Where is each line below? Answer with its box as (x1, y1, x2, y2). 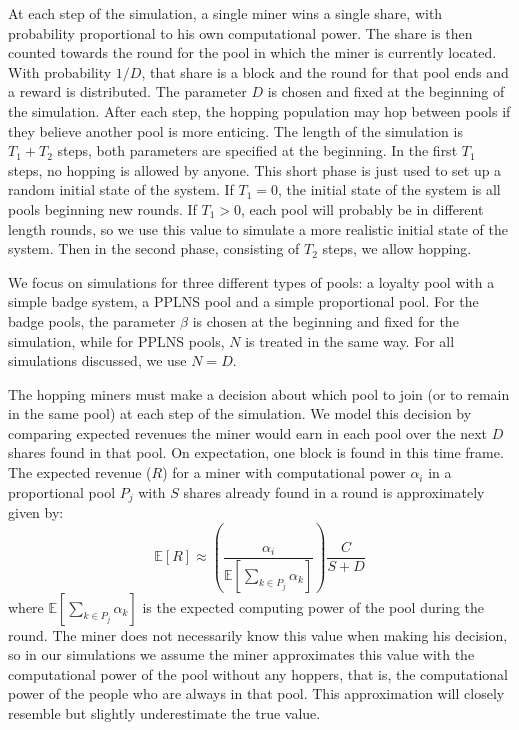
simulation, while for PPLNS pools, (8, 330, 225, 351)
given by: (8, 502, 64, 523)
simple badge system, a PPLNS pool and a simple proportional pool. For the (8, 291, 479, 312)
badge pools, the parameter (8, 310, 176, 331)
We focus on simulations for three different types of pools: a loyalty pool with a (8, 271, 495, 292)
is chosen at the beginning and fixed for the (192, 310, 459, 331)
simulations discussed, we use (8, 350, 187, 371)
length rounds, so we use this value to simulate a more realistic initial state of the (8, 218, 508, 239)
